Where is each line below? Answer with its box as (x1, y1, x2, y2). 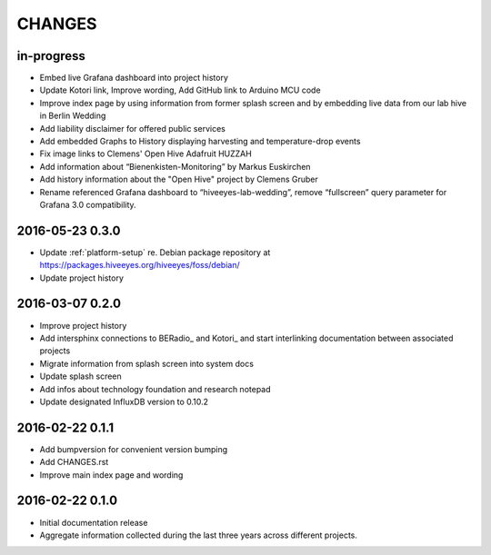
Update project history (39, 273, 125, 283)
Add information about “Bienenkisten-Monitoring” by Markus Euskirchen (39, 161, 311, 172)
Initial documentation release (39, 517, 148, 528)
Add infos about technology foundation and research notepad (39, 383, 272, 394)
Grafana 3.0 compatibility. (39, 199, 136, 210)
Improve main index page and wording (39, 469, 184, 481)
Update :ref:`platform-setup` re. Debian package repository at (39, 246, 271, 258)
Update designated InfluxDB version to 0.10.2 (39, 396, 209, 407)
